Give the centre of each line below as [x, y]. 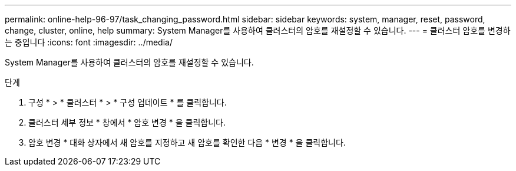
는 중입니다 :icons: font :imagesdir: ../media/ [89, 42]
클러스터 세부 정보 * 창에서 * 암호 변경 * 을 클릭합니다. [127, 122]
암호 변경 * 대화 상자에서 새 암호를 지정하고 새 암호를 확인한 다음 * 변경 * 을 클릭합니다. [187, 142]
